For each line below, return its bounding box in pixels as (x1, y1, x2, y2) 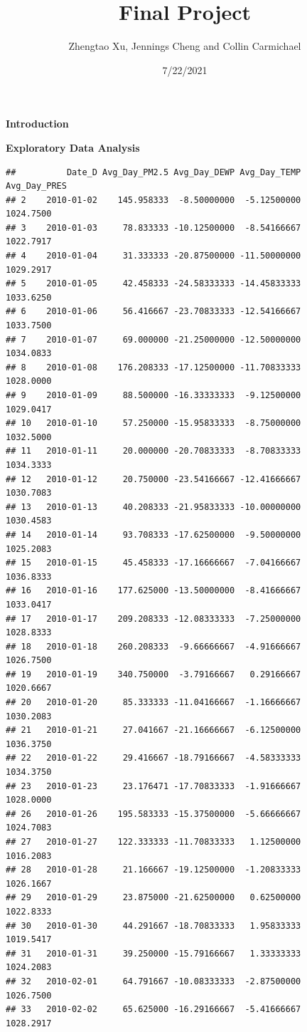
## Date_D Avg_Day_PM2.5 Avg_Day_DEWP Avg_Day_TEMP (6, 167, 301, 177)
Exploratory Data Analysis (6, 140, 140, 155)
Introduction (6, 116, 69, 131)
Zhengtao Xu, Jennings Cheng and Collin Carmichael (68, 38, 301, 53)
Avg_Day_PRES (6, 181, 67, 192)
